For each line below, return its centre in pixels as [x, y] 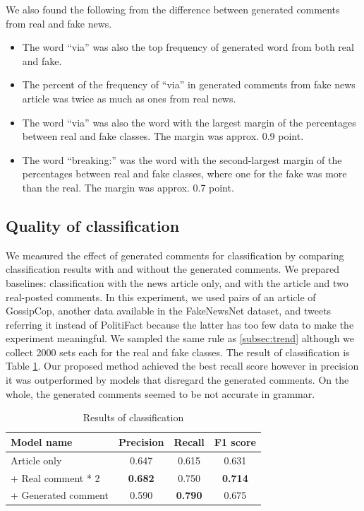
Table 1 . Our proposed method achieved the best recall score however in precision [182, 366]
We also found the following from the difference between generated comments [173, 9]
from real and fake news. [59, 23]
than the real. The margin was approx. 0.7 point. [128, 187]
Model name [42, 441]
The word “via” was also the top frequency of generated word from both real [188, 47]
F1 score [235, 441]
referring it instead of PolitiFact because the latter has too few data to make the [180, 324]
